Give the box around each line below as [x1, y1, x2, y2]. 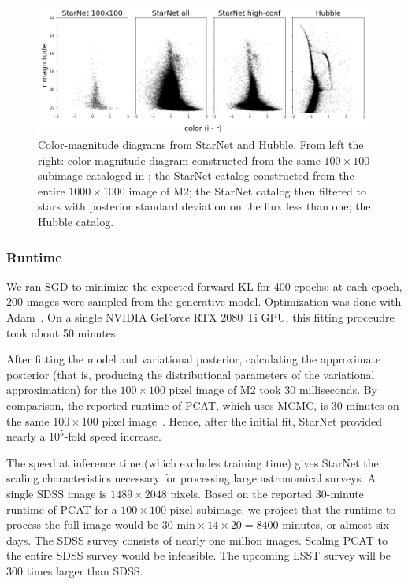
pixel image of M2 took [169, 381, 281, 398]
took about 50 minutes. [6, 324, 119, 340]
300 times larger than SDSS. [6, 562, 143, 578]
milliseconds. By [299, 381, 378, 398]
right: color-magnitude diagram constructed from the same [38, 151, 321, 168]
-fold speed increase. [64, 428, 161, 445]
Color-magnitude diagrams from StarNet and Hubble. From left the [38, 136, 364, 153]
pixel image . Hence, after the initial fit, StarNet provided [102, 412, 382, 429]
